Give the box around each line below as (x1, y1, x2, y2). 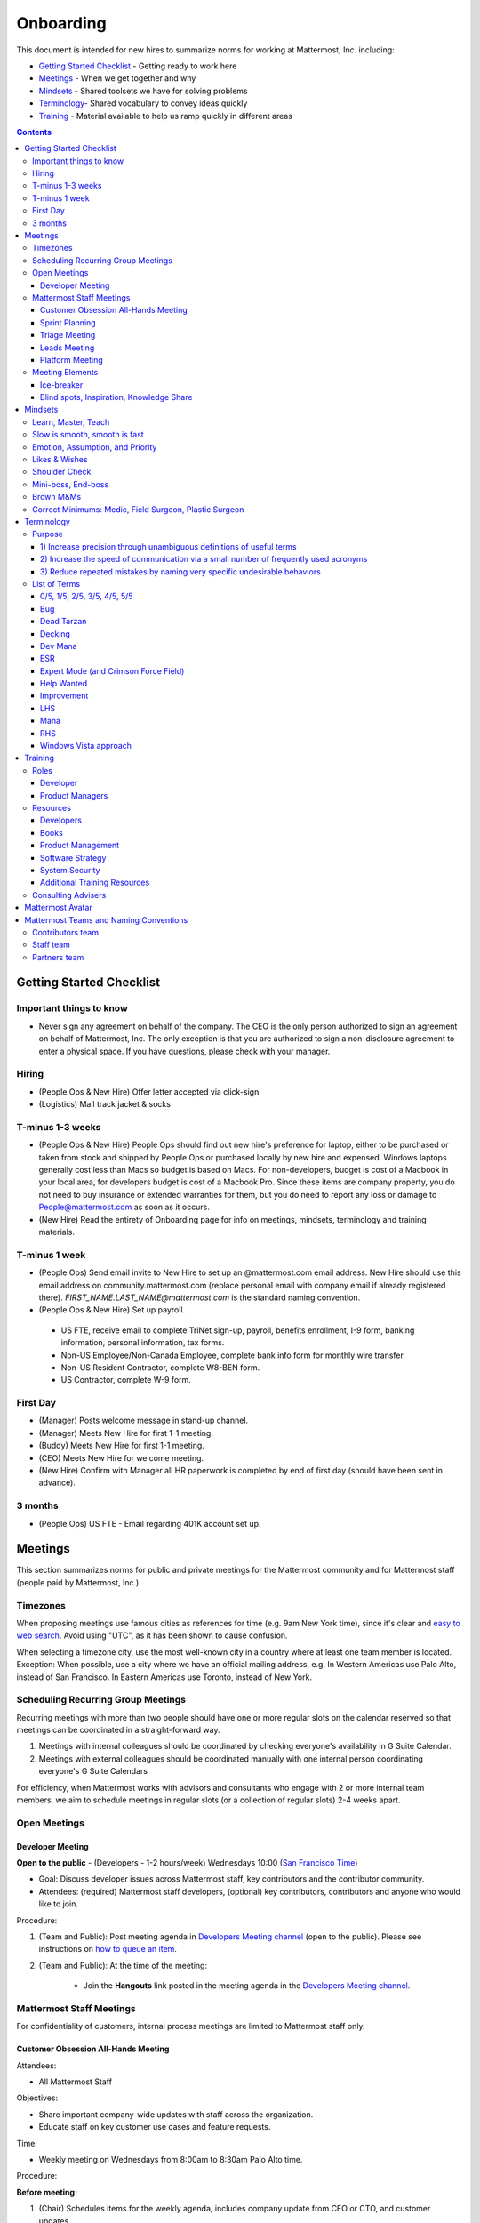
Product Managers (40, 790, 108, 800)
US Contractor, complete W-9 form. (60, 1375, 191, 1385)
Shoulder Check (32, 467, 92, 478)
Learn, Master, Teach (32, 416, 110, 427)
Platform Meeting (40, 354, 104, 365)
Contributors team (32, 927, 100, 937)
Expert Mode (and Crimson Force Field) (40, 665, 185, 676)
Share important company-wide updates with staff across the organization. (38, 2108, 314, 2120)
